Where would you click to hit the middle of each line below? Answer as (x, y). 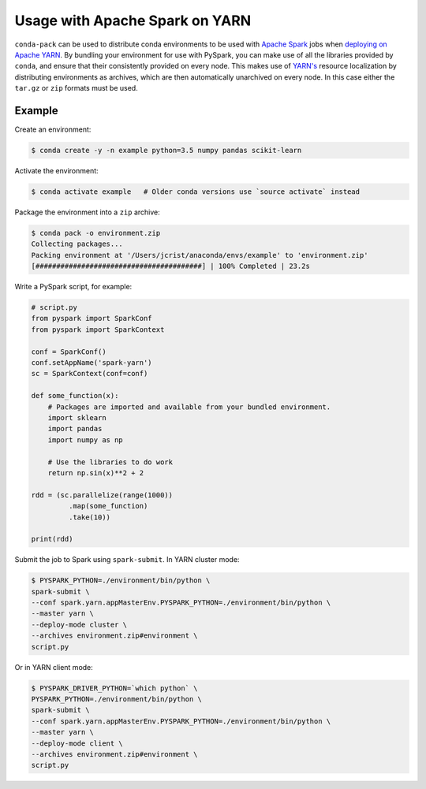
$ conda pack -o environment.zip (96, 233)
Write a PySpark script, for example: (73, 287)
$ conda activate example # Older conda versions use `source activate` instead (196, 192)
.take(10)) (89, 517)
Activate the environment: (56, 170)
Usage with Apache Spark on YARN (133, 20)
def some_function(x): (75, 396)
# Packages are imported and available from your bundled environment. (189, 407)
